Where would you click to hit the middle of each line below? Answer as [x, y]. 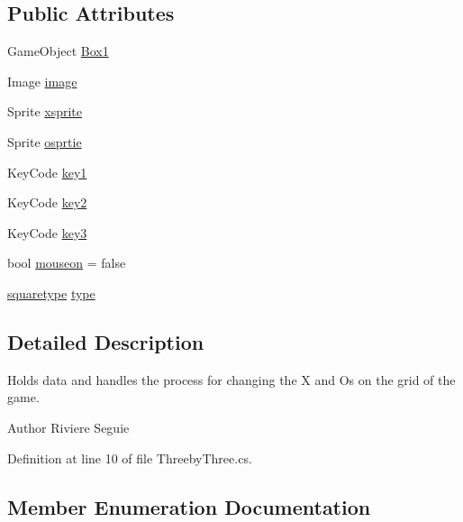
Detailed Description [106, 341]
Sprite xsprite [45, 111]
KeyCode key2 [47, 202]
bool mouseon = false [67, 263]
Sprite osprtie [45, 141]
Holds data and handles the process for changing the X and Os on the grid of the [231, 379]
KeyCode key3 [47, 232]
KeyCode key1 [47, 172]
